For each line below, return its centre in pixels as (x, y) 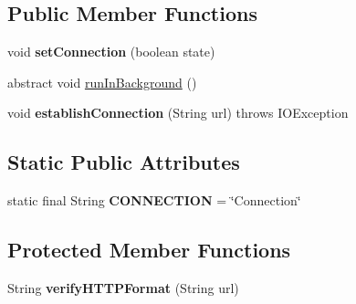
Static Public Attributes (124, 162)
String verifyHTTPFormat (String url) (123, 287)
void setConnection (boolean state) (111, 52)
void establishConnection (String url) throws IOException (178, 113)
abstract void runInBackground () (102, 82)
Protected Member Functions (149, 250)
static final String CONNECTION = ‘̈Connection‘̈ (154, 200)
